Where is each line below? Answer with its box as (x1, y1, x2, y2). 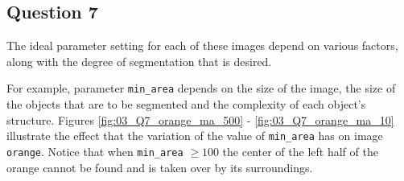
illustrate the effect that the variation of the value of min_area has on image (6, 127, 383, 144)
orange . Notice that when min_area (6, 142, 183, 159)
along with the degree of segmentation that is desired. (6, 52, 272, 69)
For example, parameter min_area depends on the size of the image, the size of (6, 80, 396, 97)
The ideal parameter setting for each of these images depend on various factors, (6, 37, 398, 54)
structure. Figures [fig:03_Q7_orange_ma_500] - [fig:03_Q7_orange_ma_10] (6, 111, 394, 128)
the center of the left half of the (222, 142, 378, 159)
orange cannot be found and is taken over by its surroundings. (6, 158, 313, 175)
